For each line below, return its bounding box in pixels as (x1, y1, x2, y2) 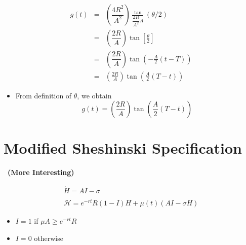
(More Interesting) (8, 167, 74, 178)
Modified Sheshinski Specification (4, 137, 242, 158)
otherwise (34, 232, 63, 243)
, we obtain (77, 90, 112, 100)
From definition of (15, 90, 72, 100)
